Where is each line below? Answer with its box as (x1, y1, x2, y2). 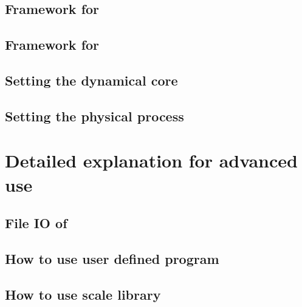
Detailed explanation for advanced (5, 148, 298, 173)
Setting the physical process (5, 106, 184, 125)
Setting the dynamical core (5, 70, 178, 89)
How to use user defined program (5, 249, 219, 268)
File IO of (5, 214, 67, 232)
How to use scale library (5, 285, 161, 303)
